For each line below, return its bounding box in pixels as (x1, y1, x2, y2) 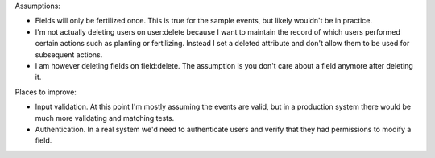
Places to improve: (14, 87, 77, 97)
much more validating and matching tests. (35, 113, 175, 123)
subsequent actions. (35, 49, 103, 60)
